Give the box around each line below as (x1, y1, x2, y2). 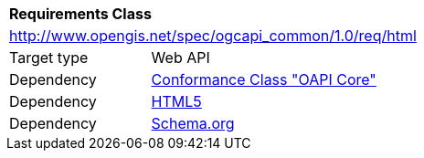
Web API (151, 48, 210, 67)
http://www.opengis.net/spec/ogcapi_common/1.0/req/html (9, 26, 417, 45)
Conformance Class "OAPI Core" (151, 70, 376, 89)
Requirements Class (9, 5, 152, 23)
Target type (9, 48, 89, 67)
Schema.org (151, 114, 235, 132)
